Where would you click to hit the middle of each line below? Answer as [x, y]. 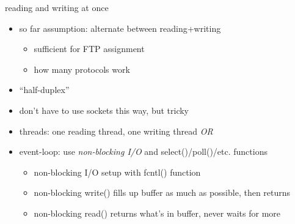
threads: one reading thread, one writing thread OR [116, 131]
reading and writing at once [57, 7]
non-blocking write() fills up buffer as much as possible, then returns [162, 192]
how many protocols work [82, 69]
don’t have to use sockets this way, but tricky [104, 110]
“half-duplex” [44, 90]
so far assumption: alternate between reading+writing [120, 28]
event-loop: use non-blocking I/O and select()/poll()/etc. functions [143, 151]
